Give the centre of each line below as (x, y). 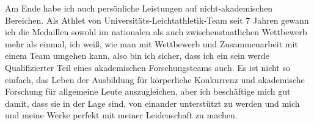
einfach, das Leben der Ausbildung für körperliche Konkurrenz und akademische (155, 79)
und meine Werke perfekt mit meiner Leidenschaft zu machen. (121, 115)
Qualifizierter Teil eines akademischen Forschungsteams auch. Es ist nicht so (148, 67)
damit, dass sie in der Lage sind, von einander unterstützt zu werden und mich (152, 103)
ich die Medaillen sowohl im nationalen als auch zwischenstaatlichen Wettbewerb (156, 32)
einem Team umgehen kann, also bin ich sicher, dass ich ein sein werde (137, 56)
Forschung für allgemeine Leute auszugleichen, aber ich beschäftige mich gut (148, 91)
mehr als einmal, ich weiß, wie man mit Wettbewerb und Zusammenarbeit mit (152, 43)
